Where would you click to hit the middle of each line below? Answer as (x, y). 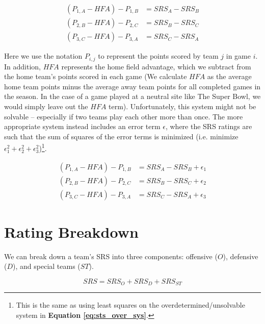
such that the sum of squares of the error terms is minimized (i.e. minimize (121, 136)
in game (238, 56)
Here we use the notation (43, 56)
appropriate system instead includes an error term (82, 126)
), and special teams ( (47, 266)
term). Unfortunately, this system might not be (182, 106)
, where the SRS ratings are (209, 126)
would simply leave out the (46, 106)
